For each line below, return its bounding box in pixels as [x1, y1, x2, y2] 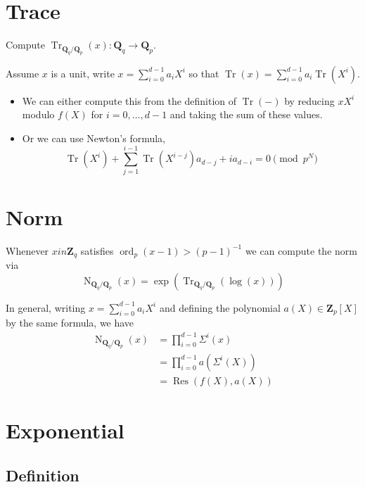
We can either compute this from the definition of [22, 93, 237, 108]
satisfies [80, 243, 114, 258]
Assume [6, 65, 39, 80]
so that [188, 65, 219, 80]
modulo [22, 107, 55, 122]
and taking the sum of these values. [169, 107, 323, 122]
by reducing [284, 93, 335, 108]
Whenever [6, 243, 49, 258]
